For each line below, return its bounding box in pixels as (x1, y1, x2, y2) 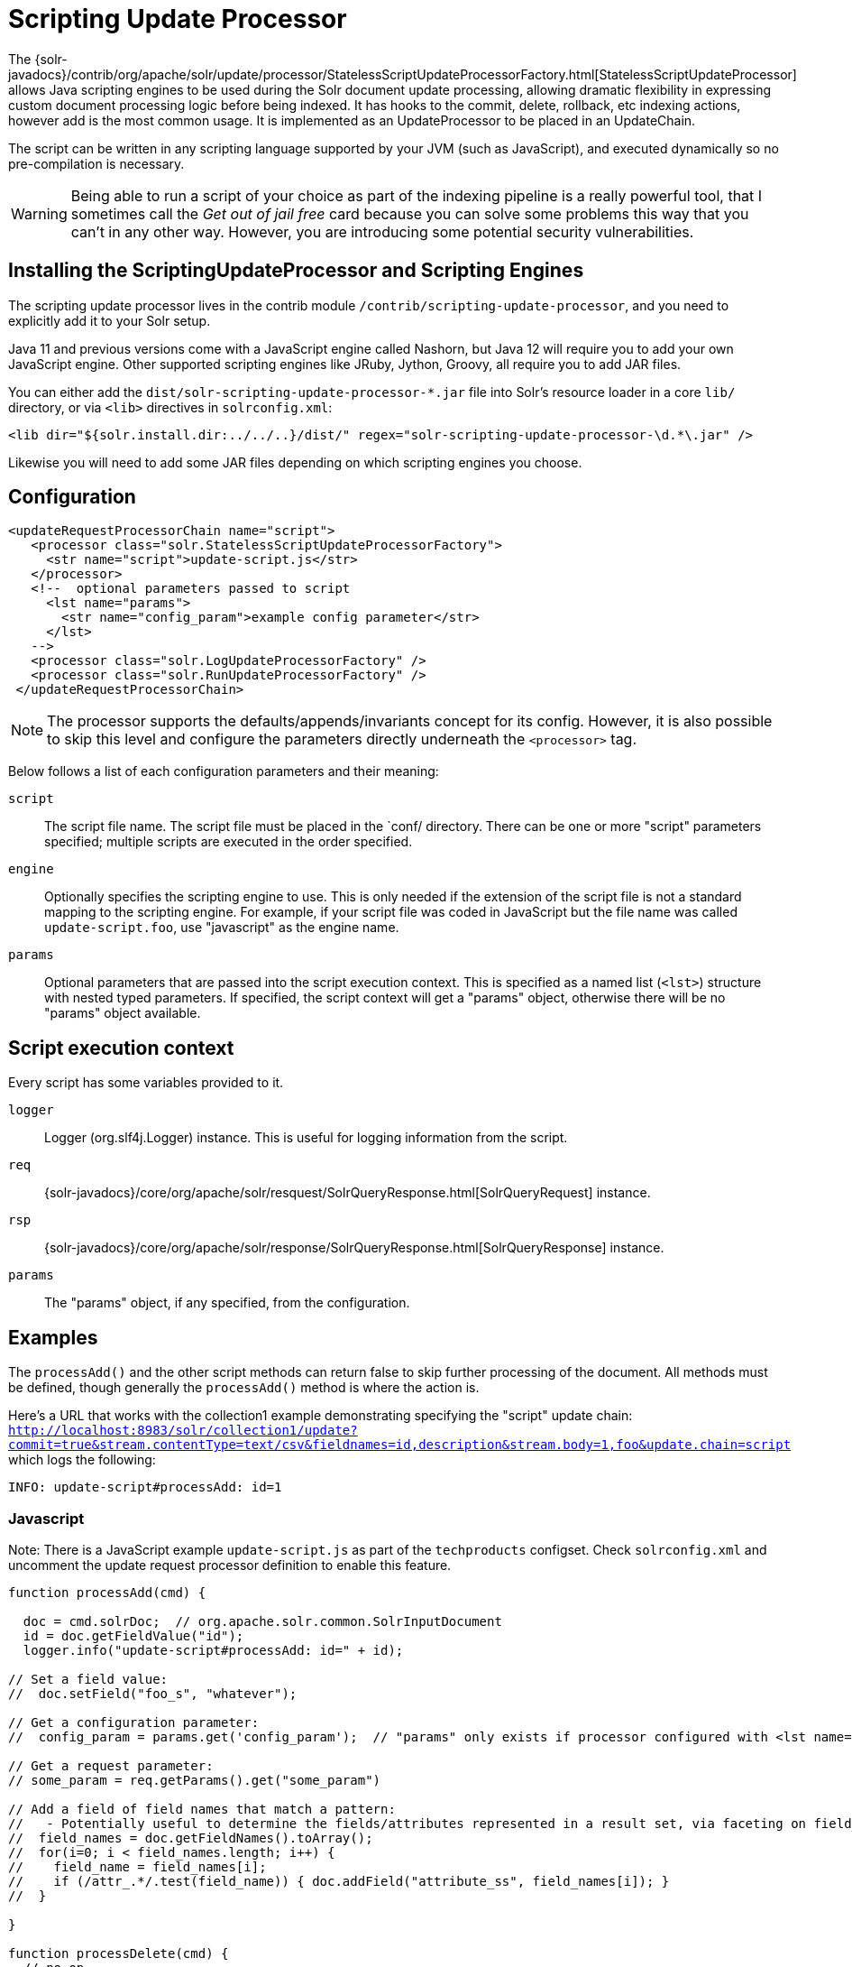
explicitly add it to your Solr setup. (8, 312, 211, 328)
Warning (11, 204, 68, 223)
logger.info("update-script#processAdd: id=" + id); (23, 1642, 404, 1658)
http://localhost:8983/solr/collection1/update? (8, 1423, 358, 1438)
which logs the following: (8, 1452, 156, 1468)
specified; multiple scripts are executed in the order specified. (44, 834, 413, 850)
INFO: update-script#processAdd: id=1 (8, 1480, 282, 1495)
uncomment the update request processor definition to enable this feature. (8, 1556, 452, 1573)
